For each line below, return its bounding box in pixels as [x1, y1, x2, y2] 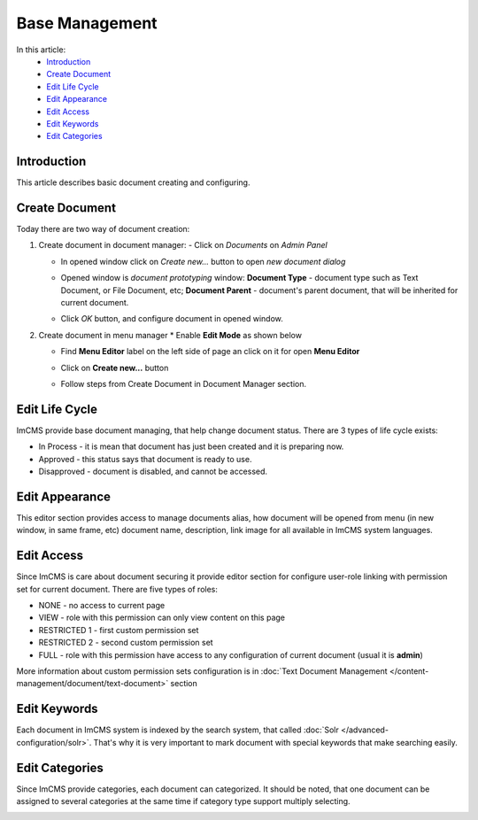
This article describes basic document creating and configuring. [16, 177, 251, 188]
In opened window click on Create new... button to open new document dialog [60, 256, 346, 267]
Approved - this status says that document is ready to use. [38, 453, 252, 464]
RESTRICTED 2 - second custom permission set [38, 638, 213, 648]
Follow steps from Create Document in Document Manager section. [60, 379, 307, 389]
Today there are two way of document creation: [16, 224, 190, 235]
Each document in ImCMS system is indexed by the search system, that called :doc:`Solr [16, 724, 340, 735]
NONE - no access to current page [38, 600, 166, 611]
